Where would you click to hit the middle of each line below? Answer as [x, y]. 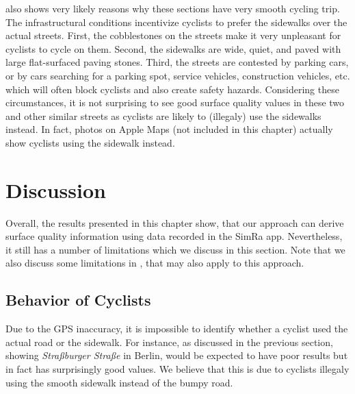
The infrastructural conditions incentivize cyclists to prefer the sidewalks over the [176, 22]
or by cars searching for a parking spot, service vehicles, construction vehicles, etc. [178, 75]
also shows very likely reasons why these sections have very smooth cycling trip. [173, 8]
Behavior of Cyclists [78, 300]
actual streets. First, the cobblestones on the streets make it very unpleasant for [173, 35]
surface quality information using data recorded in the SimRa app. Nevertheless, [174, 236]
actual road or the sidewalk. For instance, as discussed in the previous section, [169, 342]
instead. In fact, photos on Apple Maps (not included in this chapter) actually [169, 129]
